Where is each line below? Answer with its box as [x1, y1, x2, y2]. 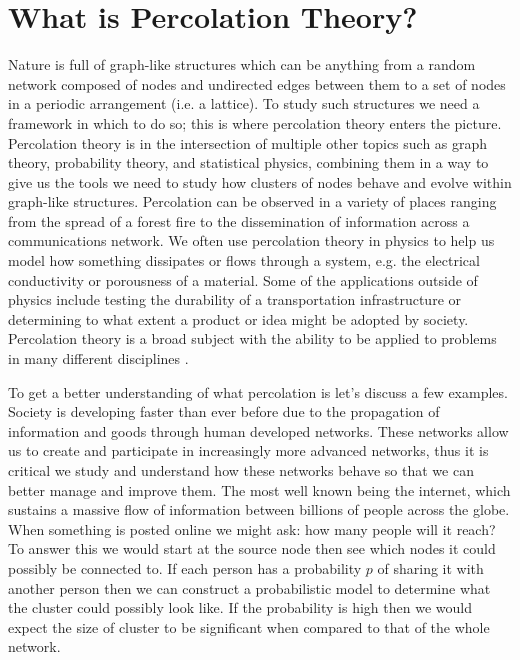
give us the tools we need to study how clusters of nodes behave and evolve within [8, 171, 512, 192]
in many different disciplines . [8, 348, 189, 369]
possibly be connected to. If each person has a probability [8, 557, 362, 578]
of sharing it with [377, 557, 484, 578]
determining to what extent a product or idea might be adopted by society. [8, 308, 469, 329]
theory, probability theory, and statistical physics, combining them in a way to [8, 152, 489, 173]
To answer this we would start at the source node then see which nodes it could [8, 538, 496, 559]
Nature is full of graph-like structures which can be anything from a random [8, 54, 476, 75]
